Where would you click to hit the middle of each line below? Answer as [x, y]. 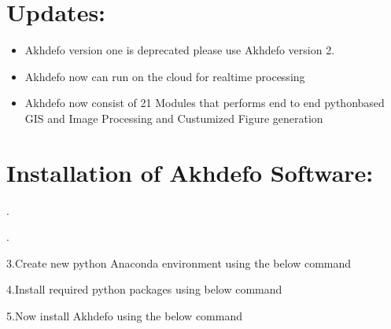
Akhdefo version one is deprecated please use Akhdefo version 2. [180, 50]
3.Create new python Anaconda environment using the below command [179, 262]
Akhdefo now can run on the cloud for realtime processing [165, 76]
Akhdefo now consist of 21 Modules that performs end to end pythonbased [205, 103]
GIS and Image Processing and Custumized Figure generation [174, 118]
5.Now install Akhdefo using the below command [124, 316]
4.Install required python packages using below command [144, 289]
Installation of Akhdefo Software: [190, 172]
